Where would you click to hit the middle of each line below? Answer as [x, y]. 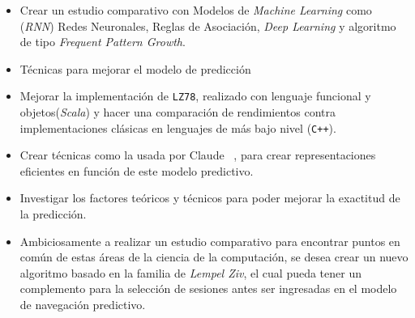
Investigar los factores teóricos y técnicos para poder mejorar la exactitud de [210, 198]
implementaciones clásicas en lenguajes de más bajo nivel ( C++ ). [178, 127]
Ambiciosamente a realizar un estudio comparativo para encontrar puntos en [210, 241]
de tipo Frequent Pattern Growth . [103, 42]
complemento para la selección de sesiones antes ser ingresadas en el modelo [208, 288]
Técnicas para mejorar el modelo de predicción [135, 68]
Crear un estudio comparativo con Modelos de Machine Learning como [196, 10]
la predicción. [53, 214]
